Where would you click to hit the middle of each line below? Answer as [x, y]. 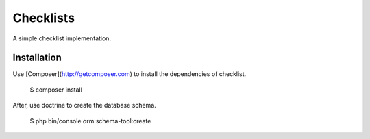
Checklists [44, 18]
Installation [37, 58]
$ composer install [56, 90]
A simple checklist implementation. [62, 38]
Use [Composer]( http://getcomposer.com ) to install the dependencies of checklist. [129, 74]
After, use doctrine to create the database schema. [85, 105]
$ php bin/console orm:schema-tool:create [90, 121]
